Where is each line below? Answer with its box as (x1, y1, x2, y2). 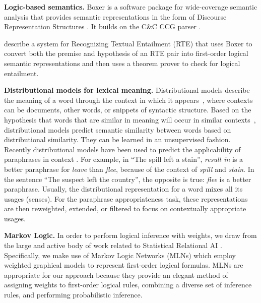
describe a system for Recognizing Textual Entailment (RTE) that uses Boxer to (4, 38, 252, 48)
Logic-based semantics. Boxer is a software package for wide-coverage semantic (4, 2, 257, 12)
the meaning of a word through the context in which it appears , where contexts (4, 94, 253, 105)
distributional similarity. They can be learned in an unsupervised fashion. (4, 134, 231, 145)
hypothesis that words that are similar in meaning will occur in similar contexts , (4, 114, 256, 125)
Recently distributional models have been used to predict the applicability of (4, 144, 241, 154)
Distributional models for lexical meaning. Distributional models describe (4, 85, 250, 95)
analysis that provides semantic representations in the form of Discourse (4, 11, 227, 22)
